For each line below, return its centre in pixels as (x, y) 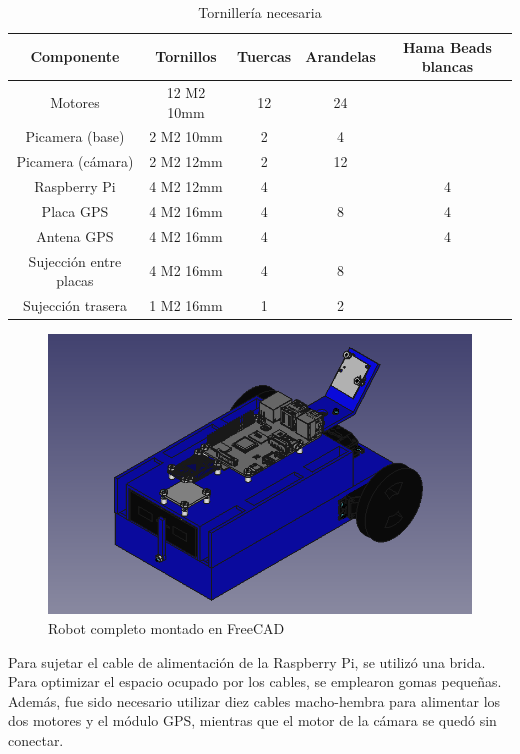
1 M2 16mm (186, 305)
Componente (75, 56)
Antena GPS (75, 235)
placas (75, 280)
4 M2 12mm (186, 186)
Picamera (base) (75, 136)
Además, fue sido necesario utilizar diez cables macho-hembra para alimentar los (254, 700)
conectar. (36, 740)
